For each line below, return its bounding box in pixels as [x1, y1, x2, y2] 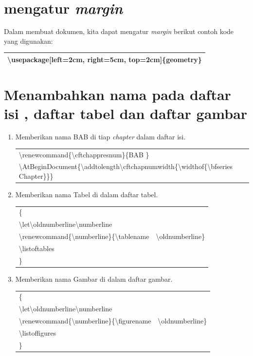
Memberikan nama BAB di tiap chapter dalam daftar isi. [15, 132, 186, 142]
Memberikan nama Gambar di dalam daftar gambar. [15, 273, 173, 284]
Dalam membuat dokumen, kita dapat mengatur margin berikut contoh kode [4, 26, 234, 36]
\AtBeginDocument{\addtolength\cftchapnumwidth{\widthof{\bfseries [18, 161, 233, 171]
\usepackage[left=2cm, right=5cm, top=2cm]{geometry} [7, 54, 202, 64]
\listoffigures [18, 327, 56, 338]
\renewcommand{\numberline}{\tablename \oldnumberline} [18, 231, 205, 241]
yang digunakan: [4, 35, 53, 46]
